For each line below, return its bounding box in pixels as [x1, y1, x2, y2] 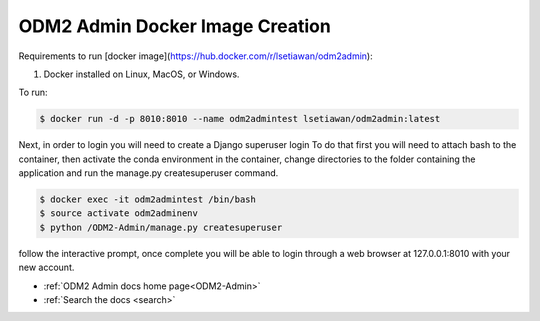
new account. [18, 261, 75, 274]
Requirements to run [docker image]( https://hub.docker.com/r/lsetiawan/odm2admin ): [18, 50, 374, 62]
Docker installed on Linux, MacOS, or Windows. [43, 68, 240, 80]
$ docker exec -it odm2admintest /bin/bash [39, 194, 257, 205]
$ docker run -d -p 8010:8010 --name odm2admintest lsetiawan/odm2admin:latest [39, 113, 441, 125]
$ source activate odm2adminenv [39, 208, 199, 219]
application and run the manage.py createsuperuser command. [18, 167, 279, 179]
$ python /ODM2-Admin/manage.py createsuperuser [39, 221, 283, 233]
